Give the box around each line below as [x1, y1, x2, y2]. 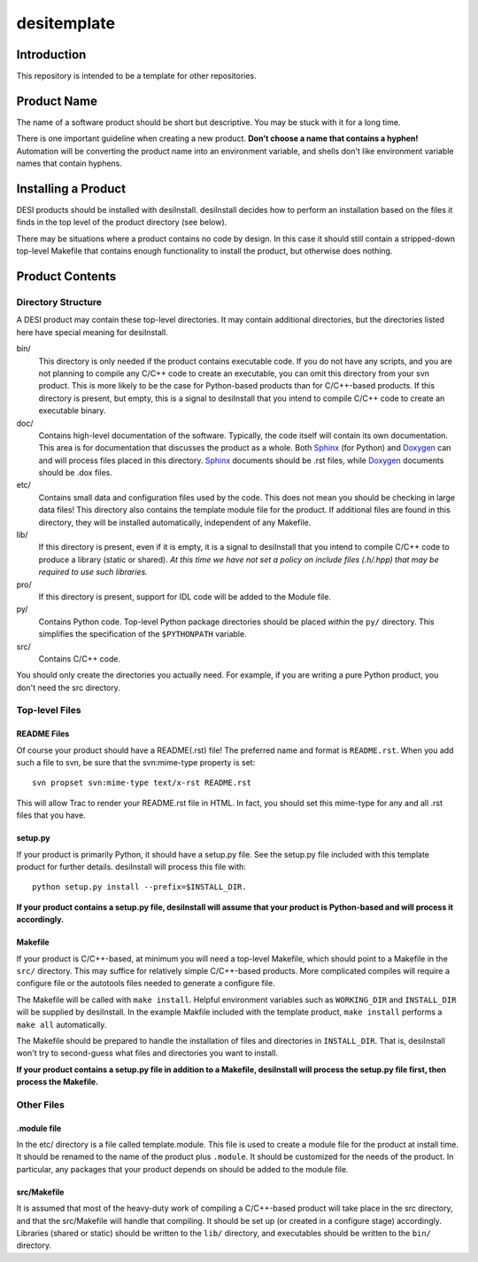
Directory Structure [16, 296, 102, 308]
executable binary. [38, 405, 106, 416]
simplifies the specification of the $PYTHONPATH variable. [38, 629, 247, 639]
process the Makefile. [16, 1077, 99, 1087]
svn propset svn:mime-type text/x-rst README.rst [32, 778, 252, 788]
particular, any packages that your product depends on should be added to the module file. [16, 1164, 349, 1174]
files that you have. [16, 810, 86, 820]
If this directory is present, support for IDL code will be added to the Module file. [38, 591, 332, 602]
